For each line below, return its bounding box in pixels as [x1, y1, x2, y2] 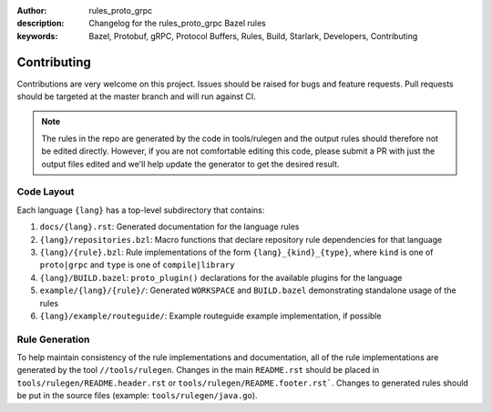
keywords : [16, 30, 58, 41]
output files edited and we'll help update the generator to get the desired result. [41, 158, 340, 169]
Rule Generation [16, 333, 90, 346]
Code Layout [16, 186, 75, 198]
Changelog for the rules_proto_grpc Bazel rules [88, 18, 266, 29]
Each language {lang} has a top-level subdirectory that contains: [16, 205, 265, 216]
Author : [16, 5, 47, 15]
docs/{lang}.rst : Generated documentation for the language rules [39, 221, 300, 232]
